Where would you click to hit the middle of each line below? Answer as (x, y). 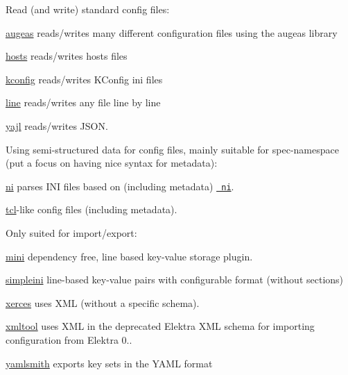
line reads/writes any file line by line (83, 102)
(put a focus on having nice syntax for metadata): (112, 163)
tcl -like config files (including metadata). (92, 209)
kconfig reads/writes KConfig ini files (84, 79)
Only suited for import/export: (71, 233)
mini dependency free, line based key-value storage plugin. (129, 256)
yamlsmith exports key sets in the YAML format (109, 363)
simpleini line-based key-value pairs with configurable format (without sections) (175, 280)
